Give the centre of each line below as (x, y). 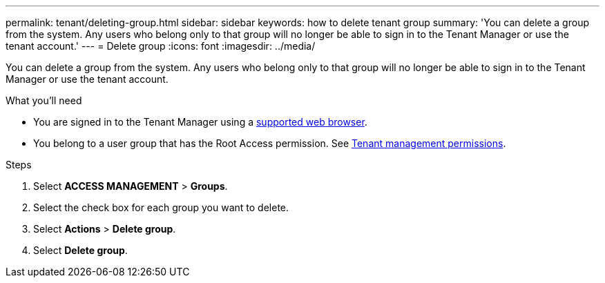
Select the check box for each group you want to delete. (161, 207)
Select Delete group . (80, 250)
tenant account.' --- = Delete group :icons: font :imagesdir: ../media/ (161, 46)
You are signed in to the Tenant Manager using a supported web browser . (200, 122)
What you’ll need (44, 100)
